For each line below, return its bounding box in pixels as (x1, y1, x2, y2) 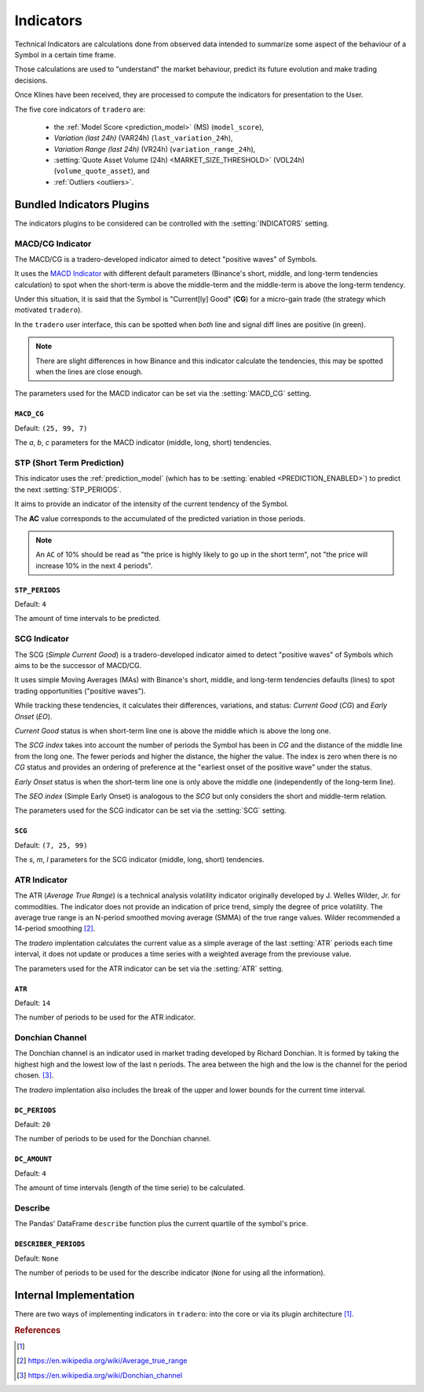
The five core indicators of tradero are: (14, 105, 145, 114)
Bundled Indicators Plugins (14, 197, 150, 211)
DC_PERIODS (14, 1105, 57, 1115)
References (14, 1324, 61, 1335)
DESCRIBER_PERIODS (14, 1240, 86, 1249)
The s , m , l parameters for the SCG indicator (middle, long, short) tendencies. (14, 855, 265, 865)
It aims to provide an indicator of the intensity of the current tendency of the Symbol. (14, 499, 289, 509)
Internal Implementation (14, 1288, 135, 1302)
